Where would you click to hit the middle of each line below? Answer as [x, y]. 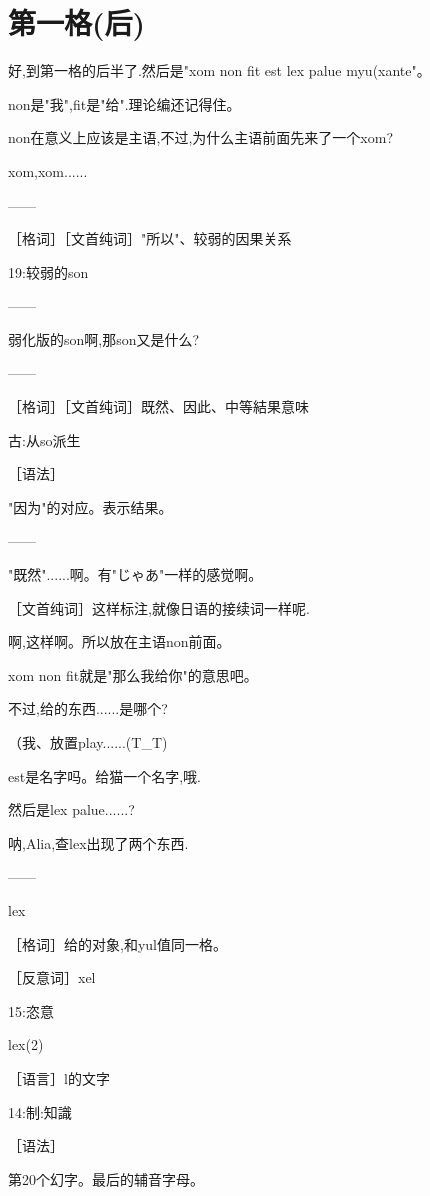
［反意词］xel [52, 977]
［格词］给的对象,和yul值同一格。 [117, 943]
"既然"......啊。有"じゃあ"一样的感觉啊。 [135, 574]
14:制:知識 [40, 1111]
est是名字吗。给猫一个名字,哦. [104, 775]
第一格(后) [77, 22]
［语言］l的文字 [59, 1077]
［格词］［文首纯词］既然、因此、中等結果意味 [158, 406]
